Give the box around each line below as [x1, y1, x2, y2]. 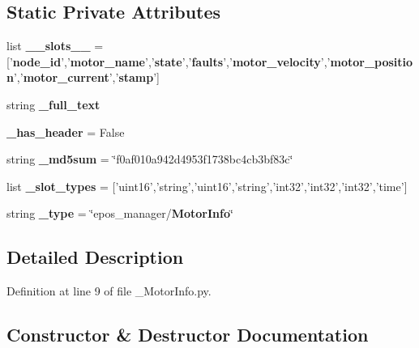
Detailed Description [6, 244, 184, 269]
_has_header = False [6, 123, 125, 140]
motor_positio [330, 53, 413, 70]
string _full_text [6, 95, 100, 112]
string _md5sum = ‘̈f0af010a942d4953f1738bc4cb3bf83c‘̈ [6, 151, 293, 168]
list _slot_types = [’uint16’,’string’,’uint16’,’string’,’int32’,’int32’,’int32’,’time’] [6, 177, 408, 194]
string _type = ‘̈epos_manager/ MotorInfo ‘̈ [6, 205, 233, 222]
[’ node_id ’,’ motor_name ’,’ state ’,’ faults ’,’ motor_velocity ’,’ [6, 53, 331, 70]
